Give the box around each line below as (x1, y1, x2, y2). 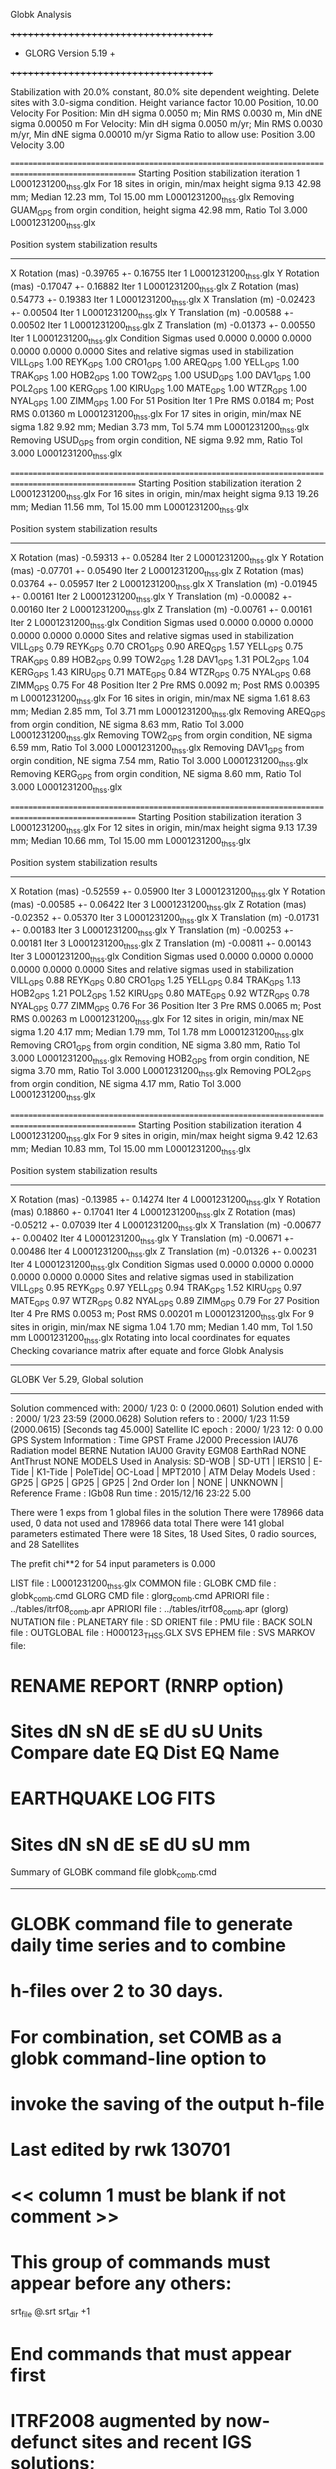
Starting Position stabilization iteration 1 (138, 167, 300, 179)
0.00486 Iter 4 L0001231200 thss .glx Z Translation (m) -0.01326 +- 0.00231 (10, 1245, 317, 1259)
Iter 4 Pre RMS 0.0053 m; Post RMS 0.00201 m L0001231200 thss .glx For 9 (10, 1308, 315, 1322)
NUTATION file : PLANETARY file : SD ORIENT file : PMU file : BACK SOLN (10, 1615, 313, 1628)
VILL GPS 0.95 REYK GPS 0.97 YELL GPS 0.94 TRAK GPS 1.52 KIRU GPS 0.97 (10, 1282, 303, 1296)
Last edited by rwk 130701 (10, 2139, 231, 2161)
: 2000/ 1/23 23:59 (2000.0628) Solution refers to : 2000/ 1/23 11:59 (10, 1412, 290, 1424)
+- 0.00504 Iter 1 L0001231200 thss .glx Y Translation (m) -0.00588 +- (10, 306, 295, 321)
